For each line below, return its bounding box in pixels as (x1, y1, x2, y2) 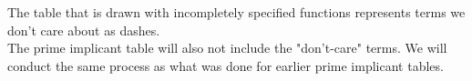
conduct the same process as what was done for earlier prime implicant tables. (7, 56, 444, 75)
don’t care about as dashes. (7, 20, 160, 39)
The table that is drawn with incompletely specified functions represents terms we (7, 3, 466, 21)
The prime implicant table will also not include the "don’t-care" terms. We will (7, 38, 447, 57)
